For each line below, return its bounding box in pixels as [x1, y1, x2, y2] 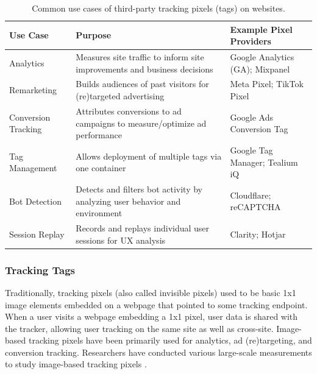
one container [76, 161, 126, 174]
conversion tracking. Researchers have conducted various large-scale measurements [5, 345, 312, 358]
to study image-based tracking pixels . [5, 358, 147, 370]
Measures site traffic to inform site [76, 51, 204, 63]
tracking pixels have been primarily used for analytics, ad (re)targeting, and [28, 334, 312, 347]
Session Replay [9, 227, 65, 240]
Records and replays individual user [76, 222, 210, 234]
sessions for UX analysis [76, 233, 166, 246]
